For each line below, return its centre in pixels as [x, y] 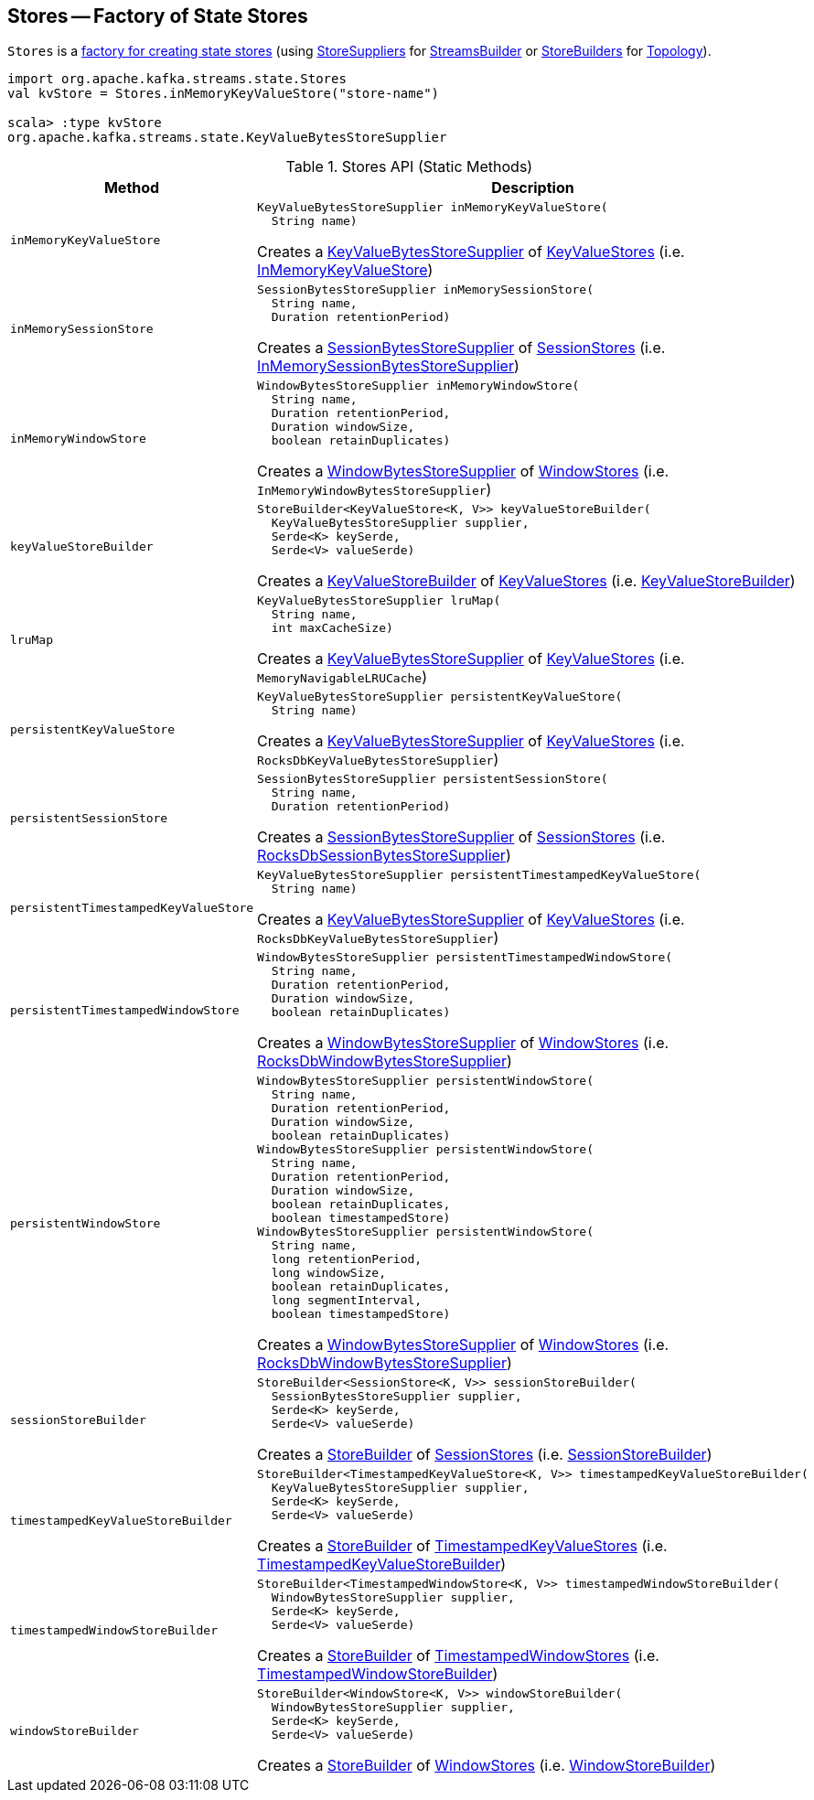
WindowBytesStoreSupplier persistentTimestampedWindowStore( [465, 958]
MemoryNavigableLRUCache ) [342, 677]
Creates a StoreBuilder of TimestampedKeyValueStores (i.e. [462, 1546]
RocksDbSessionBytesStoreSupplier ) [384, 856]
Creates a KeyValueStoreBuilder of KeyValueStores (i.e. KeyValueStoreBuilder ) [526, 581]
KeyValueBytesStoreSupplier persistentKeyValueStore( [440, 697]
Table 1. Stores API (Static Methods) [409, 167]
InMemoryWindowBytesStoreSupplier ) [375, 490]
